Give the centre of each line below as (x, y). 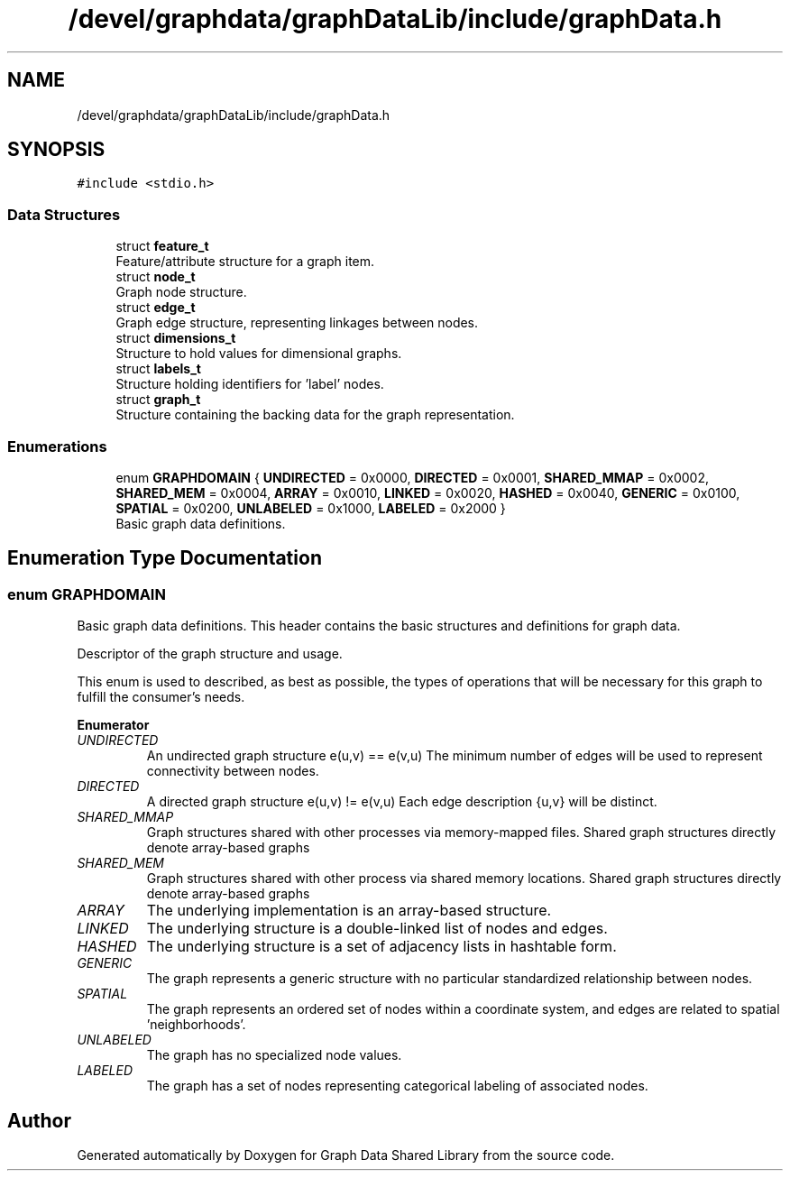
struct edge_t (156, 308)
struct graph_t (158, 400)
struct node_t (156, 277)
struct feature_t (162, 246)
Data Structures (64, 214)
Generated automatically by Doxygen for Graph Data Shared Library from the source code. (346, 1155)
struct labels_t (158, 369)
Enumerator (113, 725)
